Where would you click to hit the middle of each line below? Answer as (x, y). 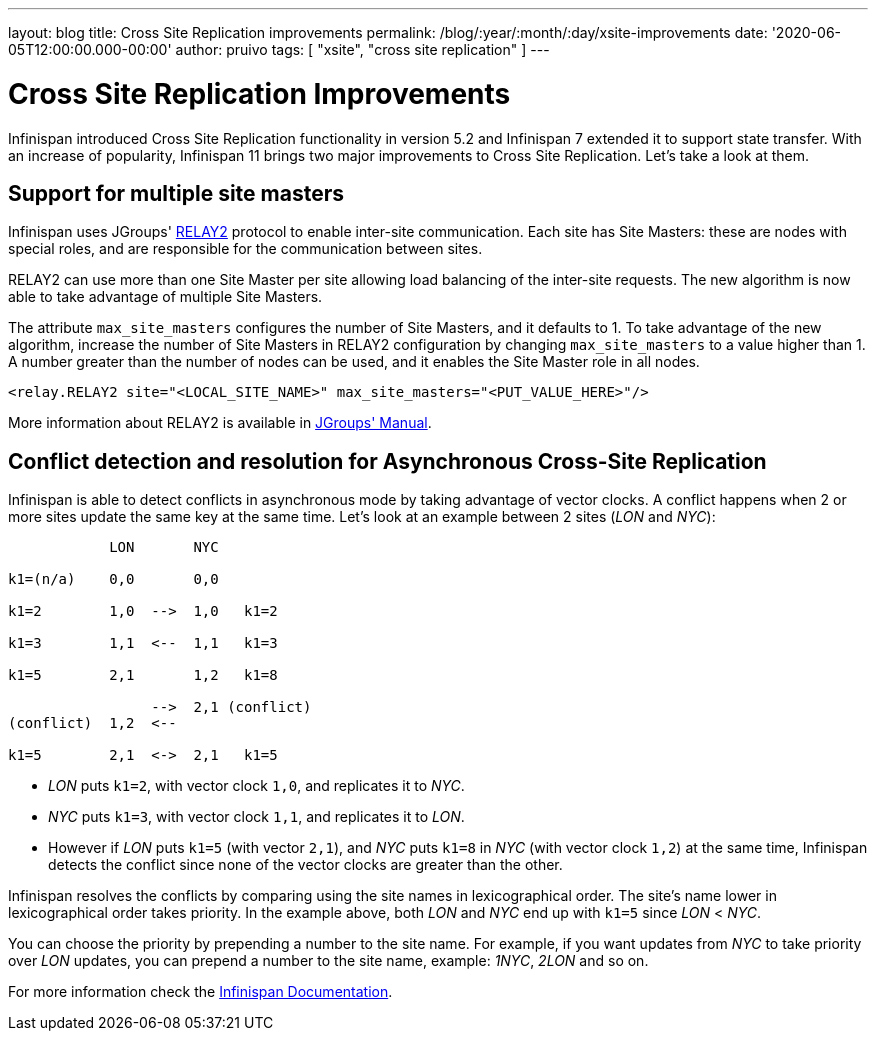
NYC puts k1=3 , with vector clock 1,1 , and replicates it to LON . (256, 817)
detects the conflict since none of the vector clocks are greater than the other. (305, 865)
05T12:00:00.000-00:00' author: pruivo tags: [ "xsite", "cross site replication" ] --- (279, 49)
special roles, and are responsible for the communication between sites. (245, 249)
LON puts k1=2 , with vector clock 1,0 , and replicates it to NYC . (256, 786)
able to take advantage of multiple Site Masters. (165, 297)
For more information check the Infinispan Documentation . (200, 992)
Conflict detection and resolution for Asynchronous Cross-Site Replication (387, 461)
